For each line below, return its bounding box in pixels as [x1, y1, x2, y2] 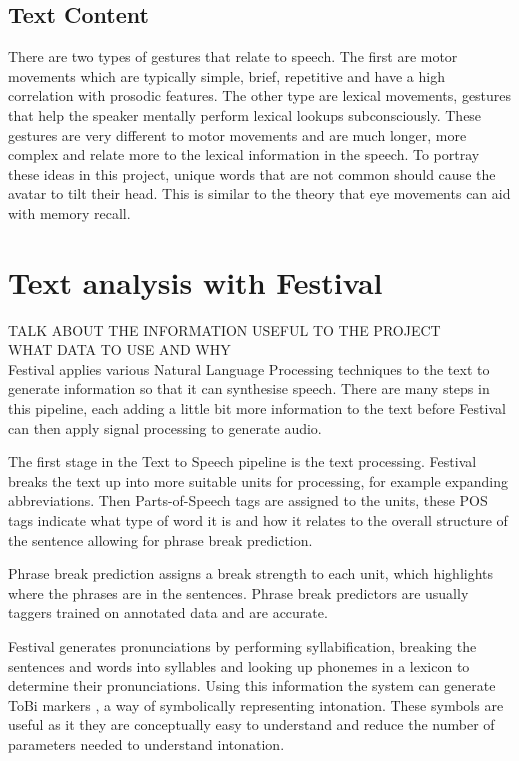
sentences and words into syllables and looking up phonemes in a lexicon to [8, 655, 470, 676]
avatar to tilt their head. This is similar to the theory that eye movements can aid [8, 183, 511, 204]
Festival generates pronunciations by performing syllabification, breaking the [8, 635, 477, 656]
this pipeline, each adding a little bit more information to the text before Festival [8, 398, 506, 419]
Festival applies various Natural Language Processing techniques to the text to [8, 358, 490, 379]
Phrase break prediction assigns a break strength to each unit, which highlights [8, 563, 494, 584]
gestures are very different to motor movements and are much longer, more [8, 124, 467, 145]
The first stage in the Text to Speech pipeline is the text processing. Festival [8, 451, 477, 472]
